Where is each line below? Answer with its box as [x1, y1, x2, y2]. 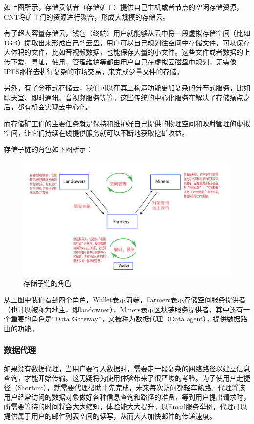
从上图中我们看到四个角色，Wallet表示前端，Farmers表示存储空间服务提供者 [4, 294, 246, 304]
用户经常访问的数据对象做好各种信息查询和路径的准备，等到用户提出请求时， [4, 392, 250, 402]
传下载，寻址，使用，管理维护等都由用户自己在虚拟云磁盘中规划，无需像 [4, 56, 236, 66]
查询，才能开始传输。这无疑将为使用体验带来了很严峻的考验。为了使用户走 [4, 373, 243, 383]
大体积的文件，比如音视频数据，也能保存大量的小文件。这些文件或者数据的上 [4, 47, 250, 57]
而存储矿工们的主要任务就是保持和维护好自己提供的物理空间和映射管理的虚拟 [4, 118, 250, 128]
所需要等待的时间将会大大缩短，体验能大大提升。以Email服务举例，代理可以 [4, 401, 247, 411]
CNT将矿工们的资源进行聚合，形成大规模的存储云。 [4, 11, 169, 21]
